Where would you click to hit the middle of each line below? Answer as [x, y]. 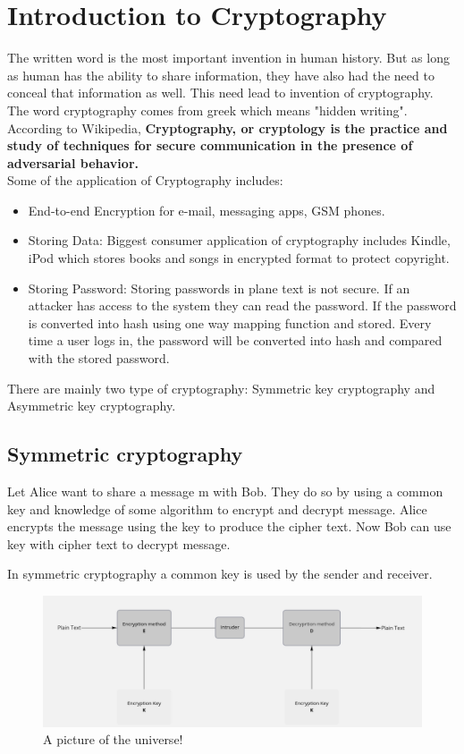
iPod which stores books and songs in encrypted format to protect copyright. [239, 258]
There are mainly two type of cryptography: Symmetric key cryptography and [221, 388]
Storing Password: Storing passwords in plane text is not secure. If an [219, 288]
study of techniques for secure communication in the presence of [210, 145]
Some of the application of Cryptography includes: [145, 180]
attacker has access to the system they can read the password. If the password [242, 305]
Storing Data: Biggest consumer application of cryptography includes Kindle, [239, 240]
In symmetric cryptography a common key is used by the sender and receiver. [220, 574]
